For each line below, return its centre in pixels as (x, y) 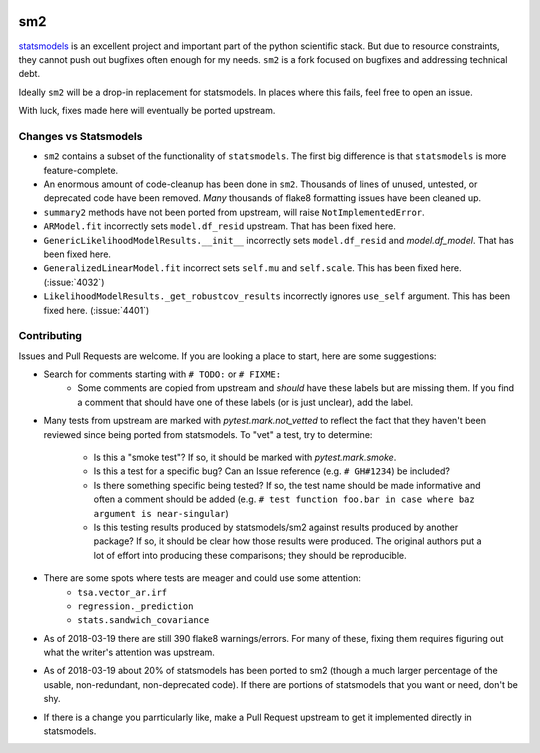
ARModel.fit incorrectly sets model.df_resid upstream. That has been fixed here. (220, 226)
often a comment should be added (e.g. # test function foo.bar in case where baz (284, 499)
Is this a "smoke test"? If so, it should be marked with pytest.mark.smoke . (245, 457)
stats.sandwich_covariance (143, 620)
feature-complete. (81, 170)
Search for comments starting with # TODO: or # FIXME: (162, 374)
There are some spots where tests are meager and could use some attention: (202, 578)
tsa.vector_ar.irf (122, 592)
